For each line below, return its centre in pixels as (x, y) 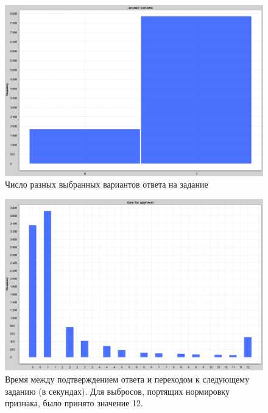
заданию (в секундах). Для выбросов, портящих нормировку (117, 391)
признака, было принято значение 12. (74, 403)
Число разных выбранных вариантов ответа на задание (107, 184)
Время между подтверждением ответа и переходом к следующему (127, 379)
